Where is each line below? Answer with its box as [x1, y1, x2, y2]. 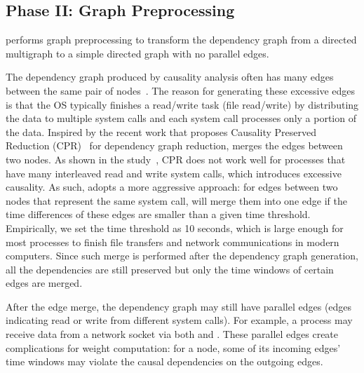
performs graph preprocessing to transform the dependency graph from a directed [6, 32, 357, 47]
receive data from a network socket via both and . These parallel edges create [6, 327, 339, 341]
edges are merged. [6, 276, 83, 290]
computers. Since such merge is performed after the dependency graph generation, [6, 248, 358, 263]
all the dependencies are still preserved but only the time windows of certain [6, 262, 334, 276]
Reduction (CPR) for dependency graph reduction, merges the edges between [6, 138, 343, 153]
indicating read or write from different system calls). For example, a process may [6, 313, 353, 327]
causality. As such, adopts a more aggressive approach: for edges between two [6, 179, 338, 194]
